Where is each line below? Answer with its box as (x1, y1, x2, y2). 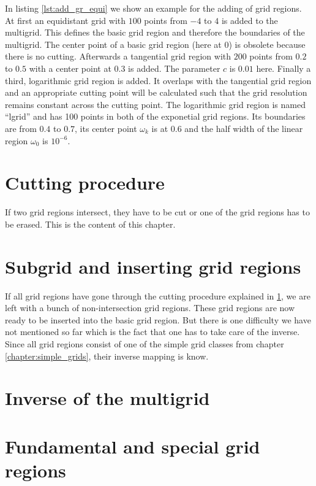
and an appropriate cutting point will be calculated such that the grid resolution (5, 86, 307, 99)
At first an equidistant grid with (5, 13, 126, 26)
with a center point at (29, 61, 111, 74)
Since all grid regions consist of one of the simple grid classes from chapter (5, 337, 284, 350)
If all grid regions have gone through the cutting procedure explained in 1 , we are (5, 289, 310, 302)
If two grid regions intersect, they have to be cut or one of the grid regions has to (5, 206, 310, 218)
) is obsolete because (228, 37, 306, 50)
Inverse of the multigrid (5, 385, 210, 411)
